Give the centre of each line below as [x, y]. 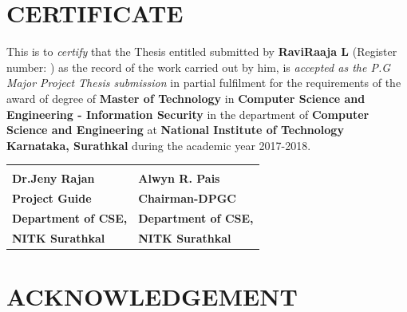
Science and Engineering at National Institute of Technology [175, 130]
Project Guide [52, 198]
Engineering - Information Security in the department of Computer [188, 114]
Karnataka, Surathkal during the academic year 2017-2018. [159, 145]
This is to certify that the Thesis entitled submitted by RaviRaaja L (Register [202, 51]
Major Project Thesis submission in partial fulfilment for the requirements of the [204, 83]
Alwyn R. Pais [179, 178]
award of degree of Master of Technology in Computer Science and [186, 98]
